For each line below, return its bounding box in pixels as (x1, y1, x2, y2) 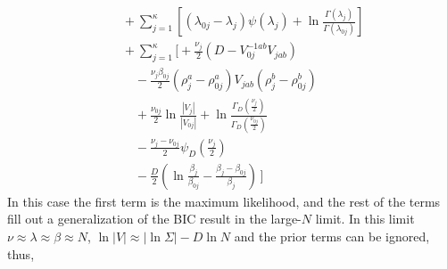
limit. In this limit (315, 209, 415, 228)
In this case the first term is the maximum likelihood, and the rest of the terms (7, 192, 441, 210)
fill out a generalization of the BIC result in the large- (7, 209, 302, 228)
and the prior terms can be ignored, (234, 227, 430, 246)
